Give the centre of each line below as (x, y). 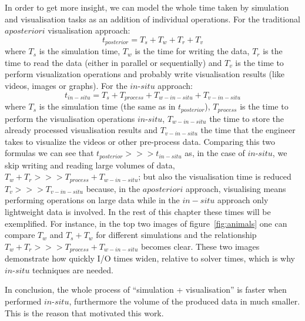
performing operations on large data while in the (92, 200)
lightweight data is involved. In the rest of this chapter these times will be (138, 211)
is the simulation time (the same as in (107, 106)
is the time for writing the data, (192, 51)
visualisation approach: (89, 30)
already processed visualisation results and (81, 130)
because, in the (113, 188)
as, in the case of (215, 153)
